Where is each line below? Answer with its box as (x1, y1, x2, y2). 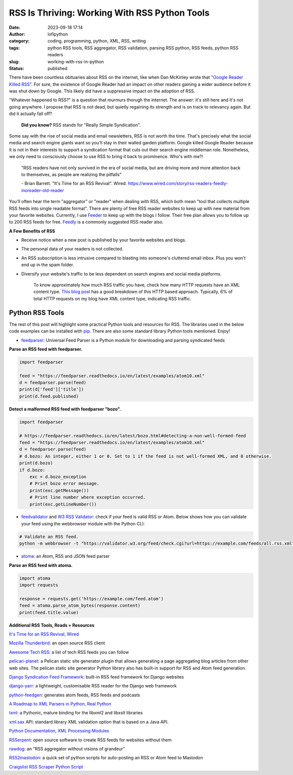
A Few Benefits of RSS (9, 228, 56, 234)
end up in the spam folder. (21, 262, 74, 268)
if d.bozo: (19, 467, 45, 473)
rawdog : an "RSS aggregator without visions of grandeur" (9, 746, 126, 752)
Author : (9, 31, 25, 37)
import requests (19, 582, 59, 588)
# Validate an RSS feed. (19, 534, 79, 539)
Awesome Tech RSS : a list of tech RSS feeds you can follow (9, 649, 129, 655)
